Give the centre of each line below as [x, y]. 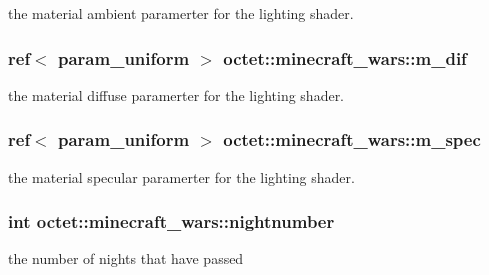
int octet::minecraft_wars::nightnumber [171, 221]
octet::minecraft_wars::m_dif [345, 57]
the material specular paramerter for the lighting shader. [181, 176]
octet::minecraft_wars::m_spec [352, 139]
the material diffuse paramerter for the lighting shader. [176, 94]
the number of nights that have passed [126, 258]
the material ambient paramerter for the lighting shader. [181, 13]
